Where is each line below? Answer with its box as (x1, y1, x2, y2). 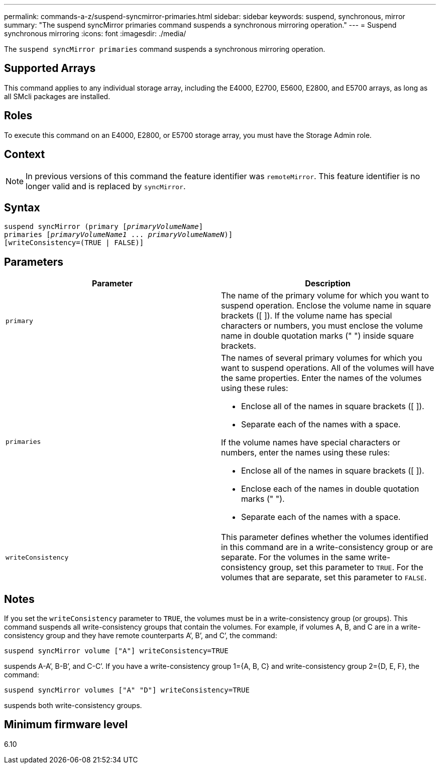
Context (4, 148, 45, 161)
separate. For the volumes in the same (221, 552, 366, 563)
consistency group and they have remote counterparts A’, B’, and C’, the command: (4, 631, 277, 640)
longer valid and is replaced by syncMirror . (26, 181, 186, 191)
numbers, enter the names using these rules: (221, 447, 390, 458)
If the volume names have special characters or (221, 437, 400, 448)
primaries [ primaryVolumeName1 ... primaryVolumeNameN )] (4, 231, 233, 239)
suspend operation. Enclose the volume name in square (221, 300, 431, 311)
